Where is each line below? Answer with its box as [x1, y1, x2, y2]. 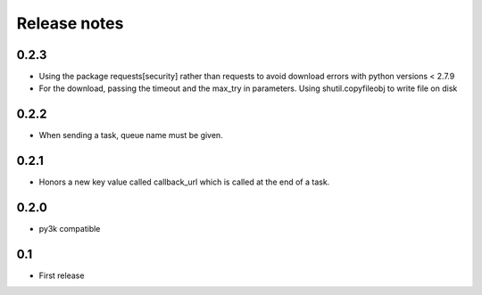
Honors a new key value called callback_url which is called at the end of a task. [38, 176, 330, 187]
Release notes [16, 13, 124, 33]
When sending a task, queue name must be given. [38, 130, 223, 141]
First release [38, 270, 85, 281]
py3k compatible [38, 224, 101, 234]
